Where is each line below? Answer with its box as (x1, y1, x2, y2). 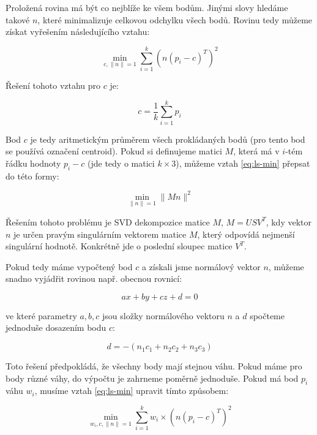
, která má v (233, 145, 280, 157)
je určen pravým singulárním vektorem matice (13, 227, 187, 240)
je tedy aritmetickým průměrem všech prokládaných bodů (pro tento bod (30, 132, 305, 145)
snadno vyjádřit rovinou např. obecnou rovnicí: (6, 272, 182, 285)
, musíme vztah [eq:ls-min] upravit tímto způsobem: (34, 384, 229, 397)
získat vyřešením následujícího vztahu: (6, 25, 150, 38)
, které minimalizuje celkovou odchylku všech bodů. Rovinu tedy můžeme (37, 13, 313, 26)
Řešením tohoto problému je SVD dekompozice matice (6, 215, 210, 228)
